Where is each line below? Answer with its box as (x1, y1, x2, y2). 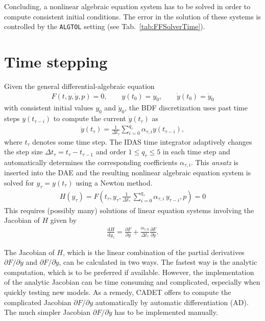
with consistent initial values (4, 102, 93, 113)
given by (50, 215, 77, 225)
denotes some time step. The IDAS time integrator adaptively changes (32, 136, 252, 147)
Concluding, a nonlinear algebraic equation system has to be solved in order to (4, 1, 251, 11)
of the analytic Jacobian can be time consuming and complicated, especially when (4, 277, 260, 287)
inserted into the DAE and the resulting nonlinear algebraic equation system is (4, 167, 251, 178)
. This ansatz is (190, 156, 238, 167)
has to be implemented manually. (114, 307, 218, 317)
